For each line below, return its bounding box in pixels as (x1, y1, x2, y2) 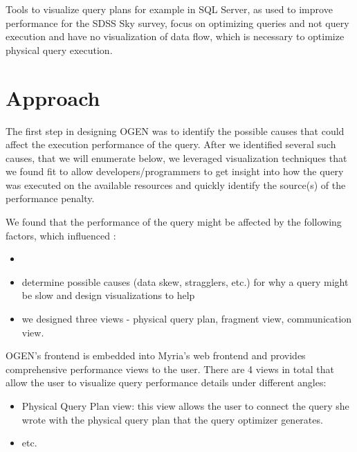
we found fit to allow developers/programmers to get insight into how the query (6, 164, 344, 179)
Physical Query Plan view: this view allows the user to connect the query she (21, 399, 349, 413)
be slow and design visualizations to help (21, 288, 195, 302)
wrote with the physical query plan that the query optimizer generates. (21, 412, 323, 426)
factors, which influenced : (6, 228, 116, 242)
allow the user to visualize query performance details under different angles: (6, 375, 327, 390)
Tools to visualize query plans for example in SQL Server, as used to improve (6, 2, 333, 16)
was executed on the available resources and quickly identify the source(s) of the (6, 177, 346, 192)
